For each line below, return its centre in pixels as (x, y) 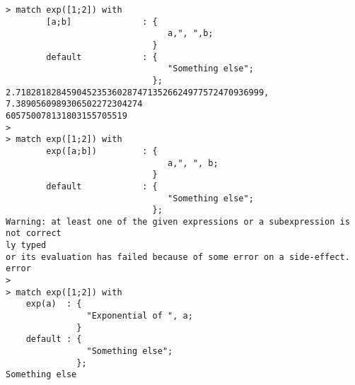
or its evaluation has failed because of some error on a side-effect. (178, 257)
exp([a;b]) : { (102, 151)
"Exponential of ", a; (140, 316)
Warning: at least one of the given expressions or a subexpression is (178, 221)
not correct (34, 233)
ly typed (26, 245)
